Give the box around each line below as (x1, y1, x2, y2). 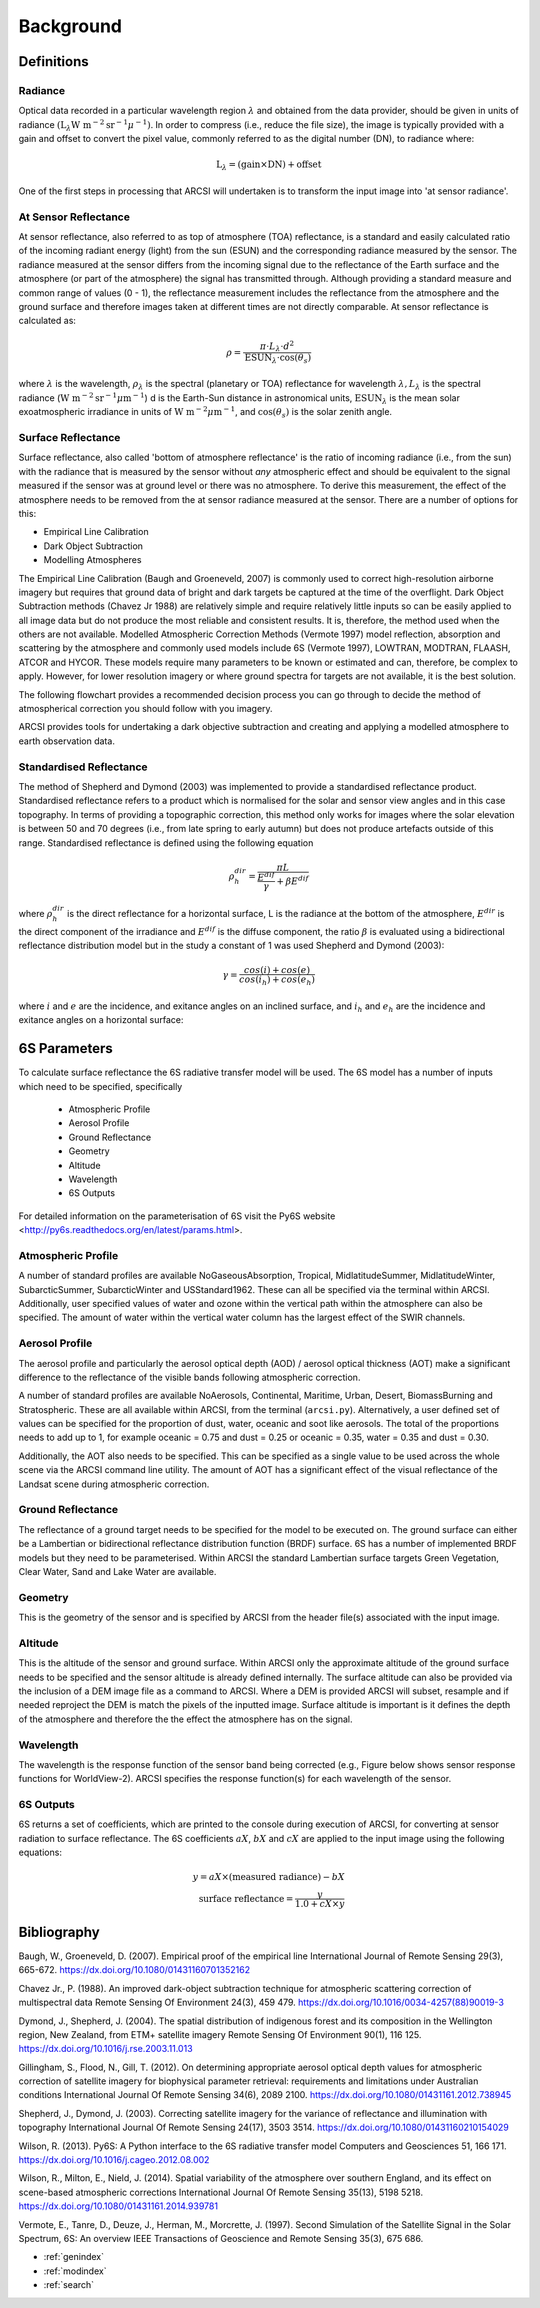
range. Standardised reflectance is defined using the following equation (18, 836, 314, 849)
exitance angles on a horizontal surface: (18, 1014, 184, 1026)
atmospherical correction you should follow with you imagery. (18, 703, 274, 715)
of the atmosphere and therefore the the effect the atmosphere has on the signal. (18, 1713, 353, 1725)
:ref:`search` (43, 2279, 95, 2291)
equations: (18, 1846, 62, 1859)
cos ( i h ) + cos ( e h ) (238, 974, 315, 988)
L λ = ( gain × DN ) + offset (215, 159, 322, 173)
